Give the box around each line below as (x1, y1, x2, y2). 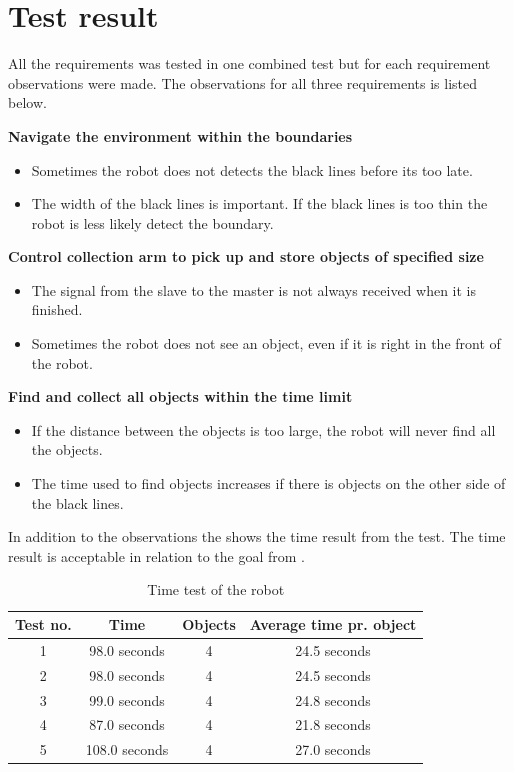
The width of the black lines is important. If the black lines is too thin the (31, 193, 488, 214)
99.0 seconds (89, 689, 165, 710)
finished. (31, 299, 83, 320)
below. (8, 92, 47, 113)
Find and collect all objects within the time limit (8, 386, 353, 407)
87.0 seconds (89, 714, 165, 735)
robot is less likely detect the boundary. (31, 212, 274, 233)
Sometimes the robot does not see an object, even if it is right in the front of (31, 333, 501, 354)
